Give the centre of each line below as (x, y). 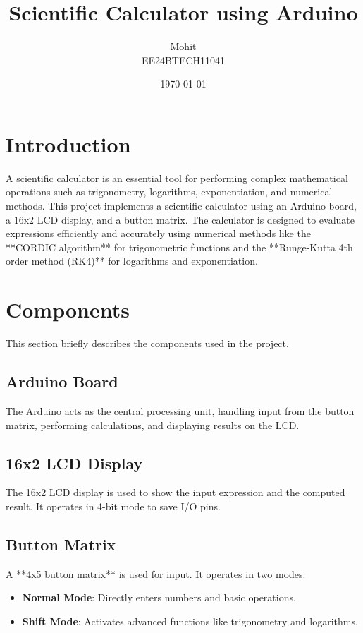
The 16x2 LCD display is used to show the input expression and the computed (176, 492)
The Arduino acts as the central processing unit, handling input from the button (180, 410)
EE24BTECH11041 (183, 60)
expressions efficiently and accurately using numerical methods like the (158, 233)
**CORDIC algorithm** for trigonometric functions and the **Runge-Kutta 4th (179, 247)
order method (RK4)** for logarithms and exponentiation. (132, 261)
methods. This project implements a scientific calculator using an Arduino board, (181, 206)
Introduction (68, 144)
